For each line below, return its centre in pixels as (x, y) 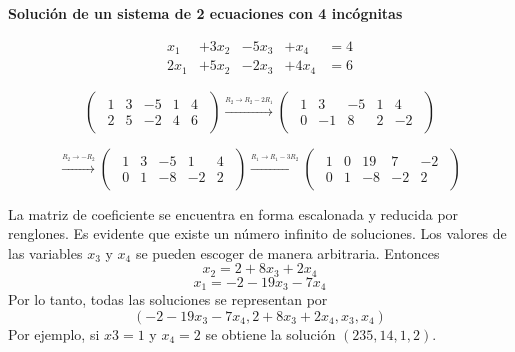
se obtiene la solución (270, 333)
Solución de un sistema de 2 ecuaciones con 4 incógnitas (205, 13)
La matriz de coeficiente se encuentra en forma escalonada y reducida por (233, 213)
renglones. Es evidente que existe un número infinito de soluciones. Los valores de (257, 233)
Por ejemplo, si (54, 333)
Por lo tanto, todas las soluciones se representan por (168, 299)
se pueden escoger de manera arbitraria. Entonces (287, 252)
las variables (45, 252)
